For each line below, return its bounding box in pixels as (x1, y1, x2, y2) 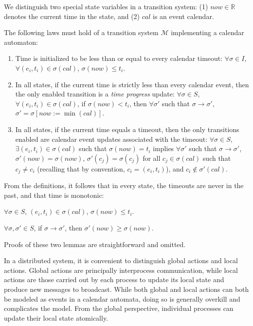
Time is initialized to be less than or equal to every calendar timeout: (15, 53, 223, 63)
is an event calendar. (153, 11, 214, 21)
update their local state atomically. (4, 312, 108, 323)
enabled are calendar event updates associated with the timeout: (15, 134, 208, 144)
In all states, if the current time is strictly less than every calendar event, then (15, 79, 249, 89)
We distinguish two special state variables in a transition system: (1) (4, 1, 208, 11)
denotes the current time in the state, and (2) (4, 11, 140, 21)
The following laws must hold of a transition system (4, 27, 159, 38)
